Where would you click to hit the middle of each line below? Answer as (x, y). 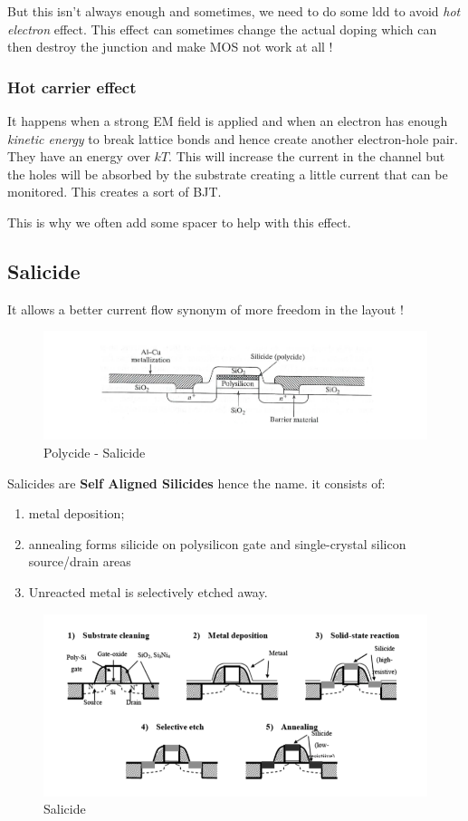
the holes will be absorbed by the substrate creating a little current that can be (228, 174)
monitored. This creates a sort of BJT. (115, 192)
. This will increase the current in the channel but (307, 156)
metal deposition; (76, 513)
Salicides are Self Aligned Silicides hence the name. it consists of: (196, 483)
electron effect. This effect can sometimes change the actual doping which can (222, 29)
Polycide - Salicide (95, 453)
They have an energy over (79, 156)
